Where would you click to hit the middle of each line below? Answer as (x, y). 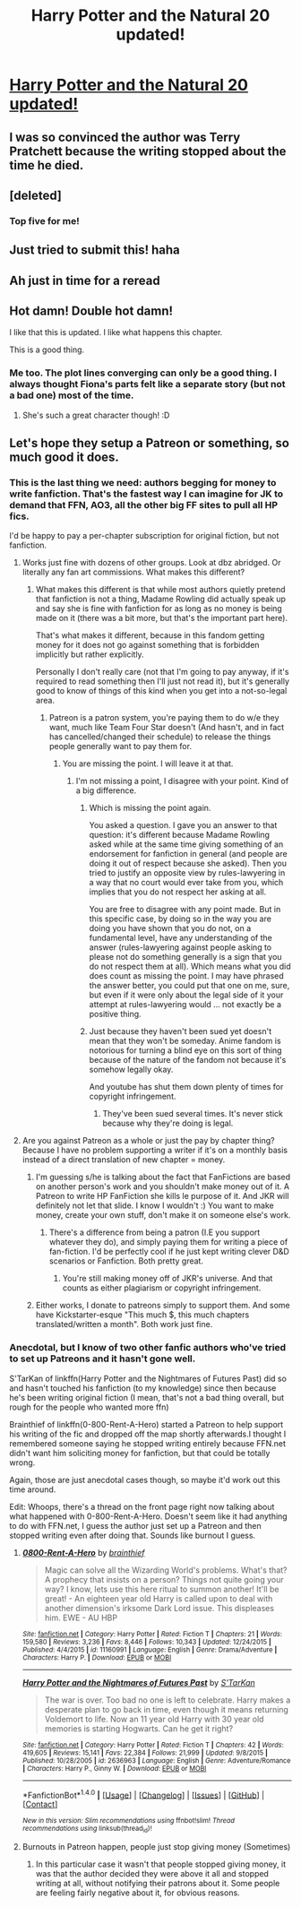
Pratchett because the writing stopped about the (148, 151)
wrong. (22, 1463)
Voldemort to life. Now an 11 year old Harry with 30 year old (154, 1719)
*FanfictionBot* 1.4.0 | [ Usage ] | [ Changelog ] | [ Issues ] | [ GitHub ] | (143, 1794)
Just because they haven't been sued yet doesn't (180, 1031)
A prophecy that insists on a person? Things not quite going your (164, 1579)
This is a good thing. (47, 349)
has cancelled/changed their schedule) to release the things (160, 737)
